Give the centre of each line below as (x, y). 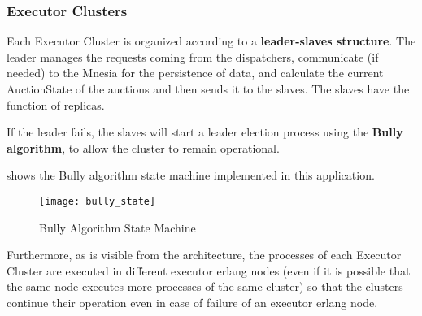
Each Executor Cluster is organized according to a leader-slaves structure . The (211, 41)
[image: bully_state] (98, 201)
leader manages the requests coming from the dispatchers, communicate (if (193, 56)
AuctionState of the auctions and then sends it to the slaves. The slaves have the (208, 89)
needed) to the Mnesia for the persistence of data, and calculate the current (195, 73)
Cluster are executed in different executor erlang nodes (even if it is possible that (209, 270)
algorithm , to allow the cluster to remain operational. (143, 147)
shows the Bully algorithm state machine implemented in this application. (191, 175)
